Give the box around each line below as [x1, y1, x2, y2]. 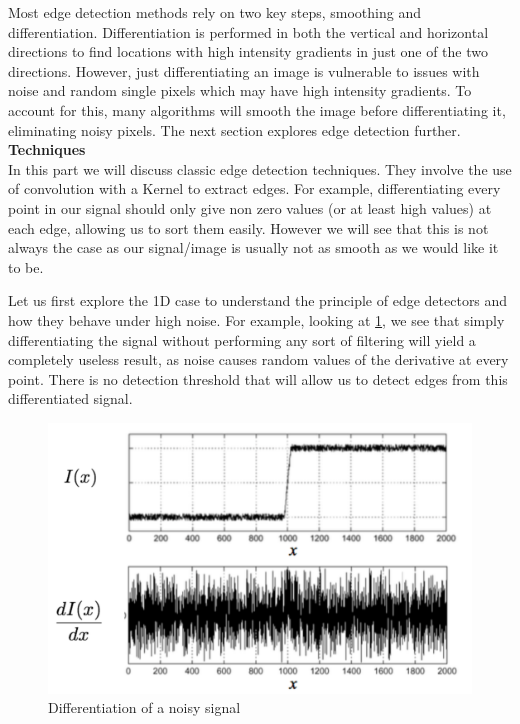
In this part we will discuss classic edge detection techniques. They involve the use [8, 158, 512, 179]
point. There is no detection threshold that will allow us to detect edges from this [8, 368, 508, 389]
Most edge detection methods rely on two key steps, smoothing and [8, 2, 421, 22]
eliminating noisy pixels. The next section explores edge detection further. [8, 119, 461, 140]
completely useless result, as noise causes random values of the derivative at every [8, 349, 509, 370]
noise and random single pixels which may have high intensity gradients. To [8, 80, 472, 101]
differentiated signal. [8, 388, 133, 409]
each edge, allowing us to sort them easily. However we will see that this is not [8, 217, 489, 238]
